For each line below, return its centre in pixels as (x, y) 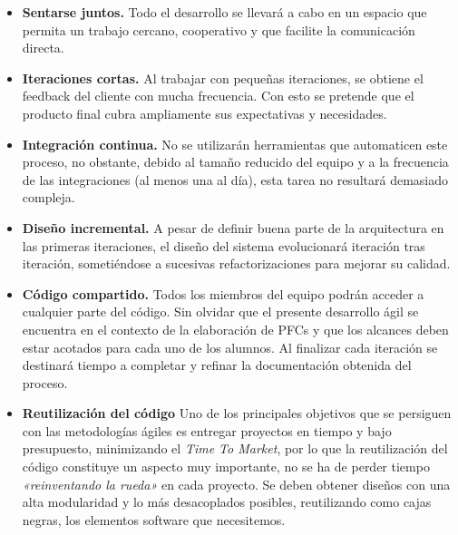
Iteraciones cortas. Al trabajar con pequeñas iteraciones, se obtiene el (223, 78)
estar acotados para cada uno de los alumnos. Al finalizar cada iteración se (230, 347)
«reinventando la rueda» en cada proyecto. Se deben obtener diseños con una (236, 484)
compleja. (49, 197)
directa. (43, 48)
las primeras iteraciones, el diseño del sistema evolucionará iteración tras (224, 245)
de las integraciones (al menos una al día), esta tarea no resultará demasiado (235, 179)
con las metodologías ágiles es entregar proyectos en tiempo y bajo (207, 430)
